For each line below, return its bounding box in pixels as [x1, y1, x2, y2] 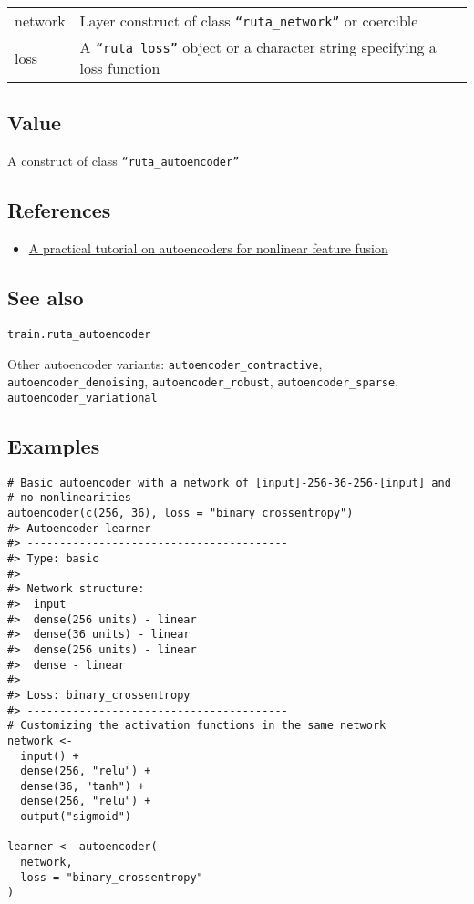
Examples [7, 431, 100, 459]
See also [7, 283, 84, 312]
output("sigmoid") [20, 810, 132, 824]
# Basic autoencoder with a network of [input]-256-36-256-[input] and [7, 476, 451, 489]
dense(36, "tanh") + [20, 779, 145, 793]
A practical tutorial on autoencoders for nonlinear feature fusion [28, 239, 388, 258]
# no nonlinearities [7, 491, 132, 505]
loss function [79, 57, 160, 78]
